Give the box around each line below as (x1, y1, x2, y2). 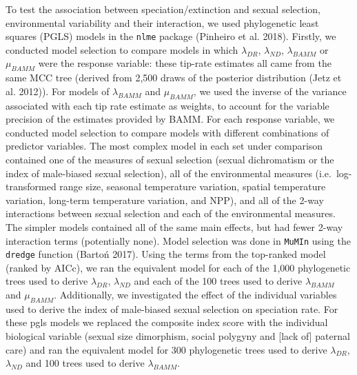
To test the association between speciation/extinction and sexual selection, (6, 2, 320, 16)
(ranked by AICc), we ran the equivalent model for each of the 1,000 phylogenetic (6, 260, 351, 274)
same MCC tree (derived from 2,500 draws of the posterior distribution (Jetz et (6, 70, 342, 85)
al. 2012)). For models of (6, 83, 110, 98)
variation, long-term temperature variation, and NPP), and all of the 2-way (6, 192, 324, 207)
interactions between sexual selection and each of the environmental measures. (6, 206, 336, 221)
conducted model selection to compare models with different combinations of (6, 125, 329, 139)
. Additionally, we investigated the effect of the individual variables (54, 287, 337, 302)
